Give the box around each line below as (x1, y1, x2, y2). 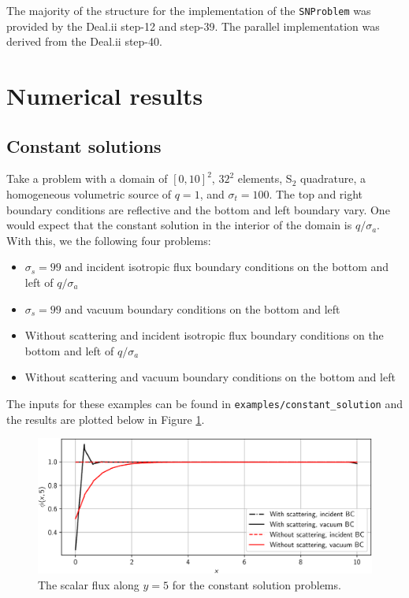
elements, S (237, 170, 292, 187)
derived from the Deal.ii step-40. (6, 33, 162, 50)
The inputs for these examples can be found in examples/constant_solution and (6, 395, 403, 411)
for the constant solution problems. (172, 576, 341, 592)
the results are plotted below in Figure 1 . (6, 410, 205, 427)
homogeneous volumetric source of (6, 186, 172, 202)
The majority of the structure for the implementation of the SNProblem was (6, 2, 371, 18)
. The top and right (269, 186, 363, 202)
